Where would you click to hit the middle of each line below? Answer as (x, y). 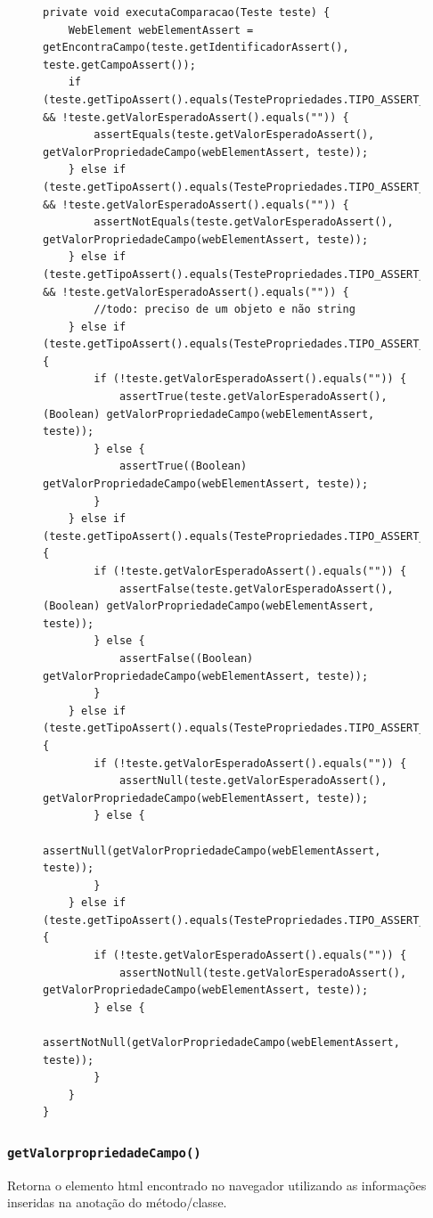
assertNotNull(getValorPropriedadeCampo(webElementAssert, (221, 1043)
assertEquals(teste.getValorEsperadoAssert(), (234, 135)
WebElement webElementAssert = (161, 30)
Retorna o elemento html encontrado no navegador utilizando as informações (217, 1185)
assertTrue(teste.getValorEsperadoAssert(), (253, 397)
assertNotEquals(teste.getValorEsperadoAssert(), (244, 222)
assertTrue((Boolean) (183, 466)
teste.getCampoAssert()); (119, 65)
